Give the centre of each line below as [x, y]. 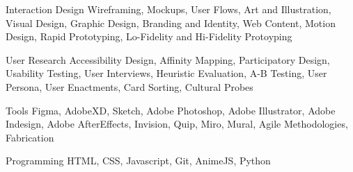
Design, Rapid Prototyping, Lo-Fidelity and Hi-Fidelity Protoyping [149, 36]
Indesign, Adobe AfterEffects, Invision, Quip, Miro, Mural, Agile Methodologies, [177, 124]
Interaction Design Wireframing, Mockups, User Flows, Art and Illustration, [168, 9]
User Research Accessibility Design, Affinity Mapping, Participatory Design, [168, 59]
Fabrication [30, 137]
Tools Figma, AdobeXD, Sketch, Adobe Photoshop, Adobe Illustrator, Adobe [171, 110]
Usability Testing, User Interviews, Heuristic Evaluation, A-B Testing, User [166, 73]
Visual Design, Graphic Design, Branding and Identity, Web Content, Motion [171, 23]
